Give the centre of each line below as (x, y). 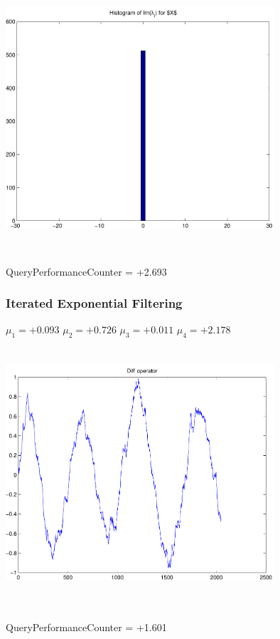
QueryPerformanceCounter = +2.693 (86, 271)
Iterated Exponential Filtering (94, 303)
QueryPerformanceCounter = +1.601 (86, 627)
